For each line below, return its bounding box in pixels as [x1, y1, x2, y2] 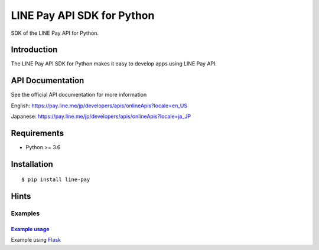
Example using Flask [11, 236, 61, 244]
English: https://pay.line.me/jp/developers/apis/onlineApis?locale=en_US [11, 102, 188, 109]
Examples [11, 209, 40, 218]
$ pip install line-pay [21, 176, 90, 183]
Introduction [11, 45, 58, 55]
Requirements [11, 128, 64, 138]
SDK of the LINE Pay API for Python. [11, 29, 99, 37]
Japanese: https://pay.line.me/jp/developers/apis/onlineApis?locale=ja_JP [11, 113, 191, 120]
